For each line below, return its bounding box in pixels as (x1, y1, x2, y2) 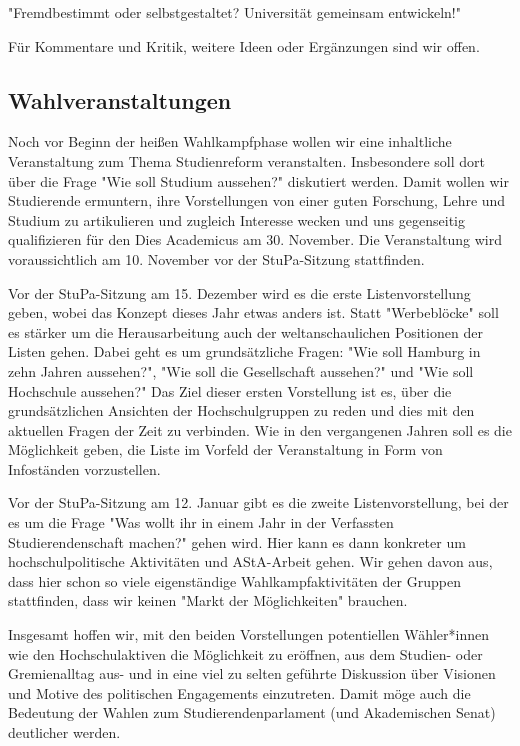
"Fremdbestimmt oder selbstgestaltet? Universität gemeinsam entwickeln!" (8, 2, 461, 22)
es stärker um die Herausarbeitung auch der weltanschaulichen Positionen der (8, 321, 483, 342)
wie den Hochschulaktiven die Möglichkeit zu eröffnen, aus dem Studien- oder (8, 643, 483, 664)
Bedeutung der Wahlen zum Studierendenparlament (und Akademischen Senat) (8, 702, 496, 723)
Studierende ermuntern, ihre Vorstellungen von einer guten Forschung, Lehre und (8, 190, 506, 211)
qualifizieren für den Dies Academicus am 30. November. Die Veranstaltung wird (8, 229, 502, 250)
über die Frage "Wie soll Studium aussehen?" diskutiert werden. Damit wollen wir (8, 170, 509, 191)
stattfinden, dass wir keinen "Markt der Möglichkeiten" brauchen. (8, 590, 408, 611)
